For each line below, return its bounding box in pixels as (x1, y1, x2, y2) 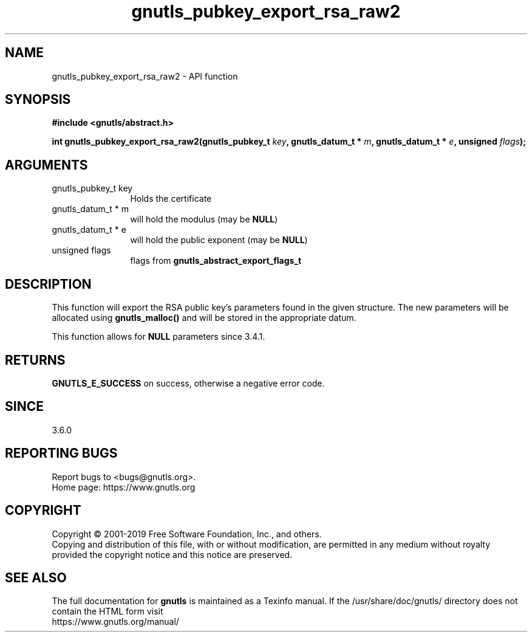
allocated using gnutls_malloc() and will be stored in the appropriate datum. (52, 312, 356, 323)
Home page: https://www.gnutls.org (52, 481, 196, 492)
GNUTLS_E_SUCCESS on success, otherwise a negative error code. (52, 377, 325, 388)
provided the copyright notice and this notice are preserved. (52, 549, 293, 560)
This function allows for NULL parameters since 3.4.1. (52, 331, 265, 342)
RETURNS (5, 352, 66, 368)
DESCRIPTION (5, 276, 92, 292)
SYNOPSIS (5, 92, 71, 108)
